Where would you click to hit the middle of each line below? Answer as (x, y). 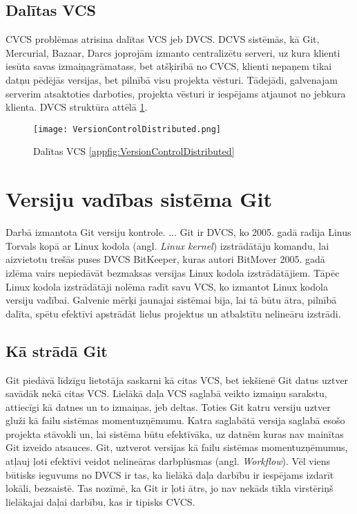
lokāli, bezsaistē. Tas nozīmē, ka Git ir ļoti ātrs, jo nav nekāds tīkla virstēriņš (170, 488)
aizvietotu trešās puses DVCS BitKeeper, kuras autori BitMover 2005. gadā (165, 259)
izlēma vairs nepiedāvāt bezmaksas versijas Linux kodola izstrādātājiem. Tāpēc (173, 272)
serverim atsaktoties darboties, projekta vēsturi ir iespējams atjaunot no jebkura (176, 93)
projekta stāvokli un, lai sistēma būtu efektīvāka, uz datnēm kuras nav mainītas (175, 433)
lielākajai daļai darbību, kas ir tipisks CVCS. (100, 501)
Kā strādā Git (57, 350)
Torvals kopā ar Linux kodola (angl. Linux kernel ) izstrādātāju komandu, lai (167, 245)
